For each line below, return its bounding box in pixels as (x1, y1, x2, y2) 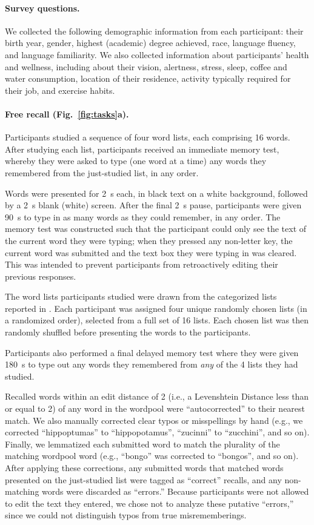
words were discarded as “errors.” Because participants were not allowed (42, 485, 309, 498)
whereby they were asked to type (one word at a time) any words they (5, 154, 267, 167)
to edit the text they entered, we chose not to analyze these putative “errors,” (5, 497, 294, 509)
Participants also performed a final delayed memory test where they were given (5, 346, 299, 358)
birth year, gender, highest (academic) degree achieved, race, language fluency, (5, 36, 296, 49)
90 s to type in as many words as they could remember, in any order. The (5, 210, 281, 223)
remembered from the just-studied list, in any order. (5, 166, 199, 179)
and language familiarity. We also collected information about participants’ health (5, 48, 309, 61)
